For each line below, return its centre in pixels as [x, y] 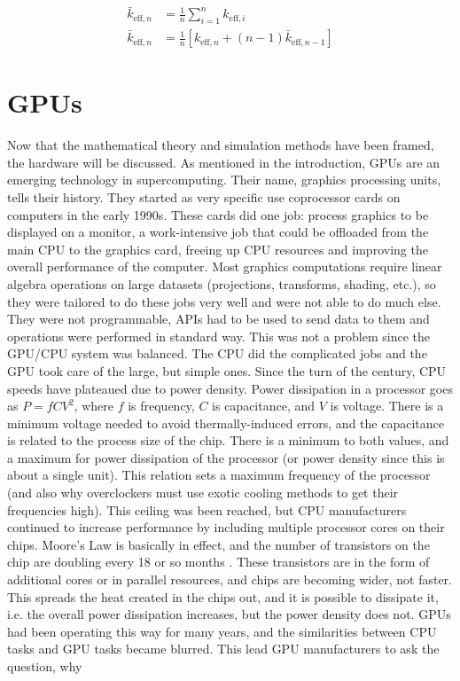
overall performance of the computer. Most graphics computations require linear [225, 266]
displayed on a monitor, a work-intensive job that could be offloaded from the [218, 232]
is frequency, [161, 406]
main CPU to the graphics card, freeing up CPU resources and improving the [218, 249]
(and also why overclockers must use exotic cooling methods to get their [203, 493]
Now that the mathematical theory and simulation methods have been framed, [221, 145]
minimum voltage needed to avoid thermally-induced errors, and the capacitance [226, 423]
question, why [45, 666]
